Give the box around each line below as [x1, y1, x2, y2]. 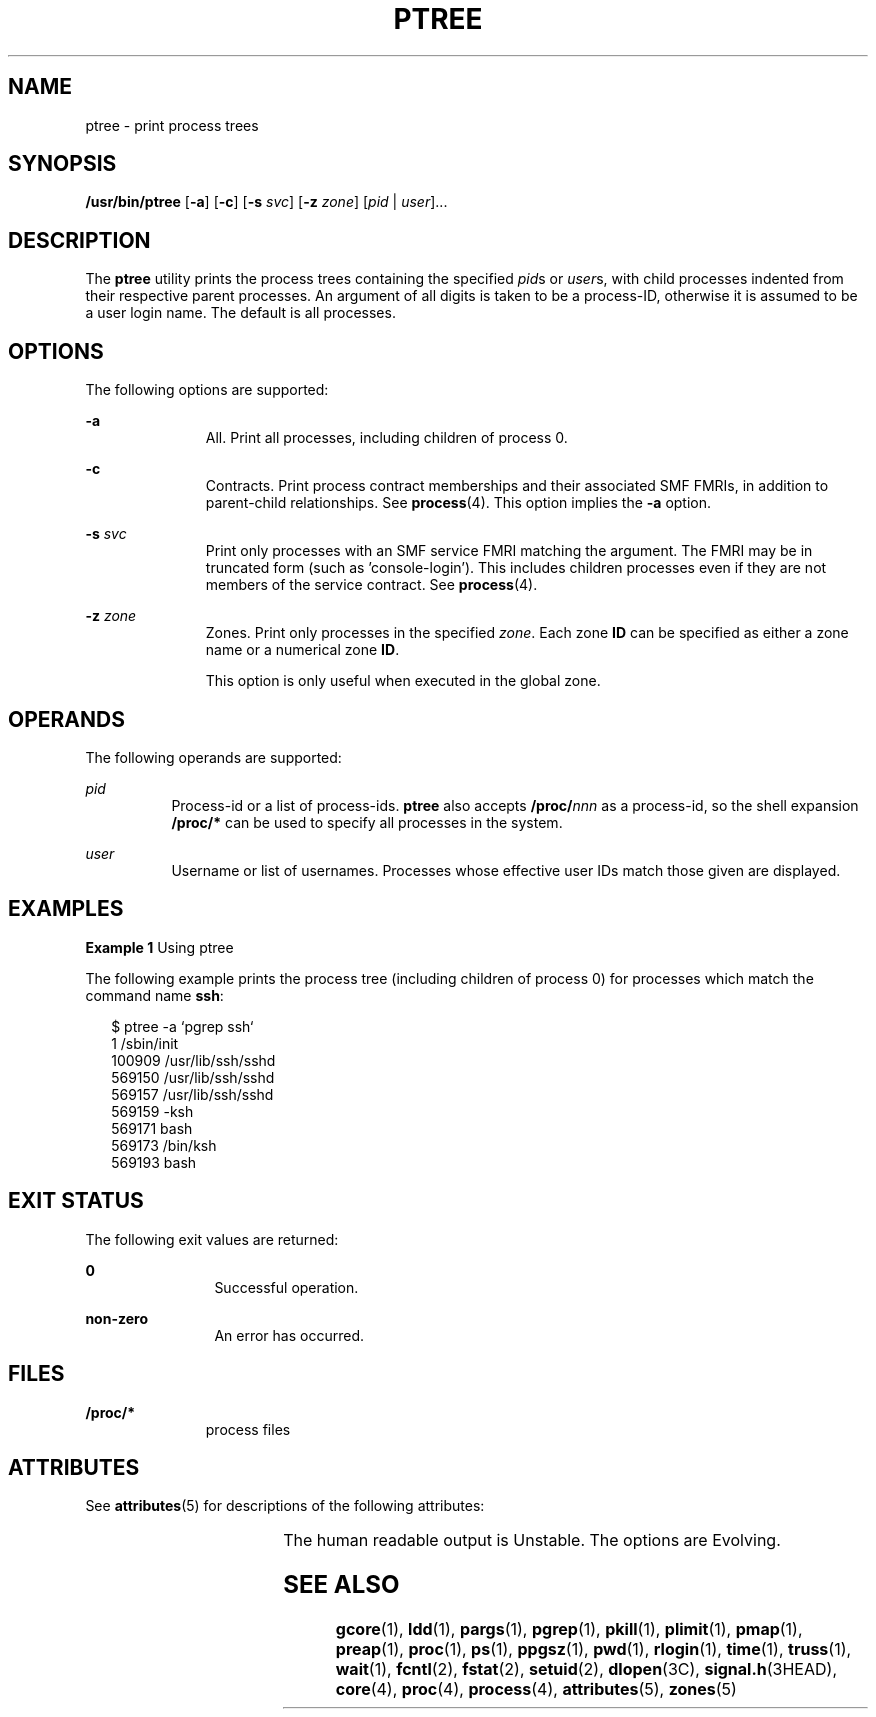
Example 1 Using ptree [85, 938, 234, 956]
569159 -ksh [111, 1102, 194, 1120]
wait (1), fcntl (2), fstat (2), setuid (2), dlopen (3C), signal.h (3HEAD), [335, 1659, 838, 1680]
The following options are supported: [85, 381, 329, 399]
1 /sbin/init [111, 1034, 179, 1052]
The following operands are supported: [85, 748, 342, 766]
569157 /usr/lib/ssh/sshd [111, 1085, 274, 1103]
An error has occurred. [214, 1326, 364, 1344]
